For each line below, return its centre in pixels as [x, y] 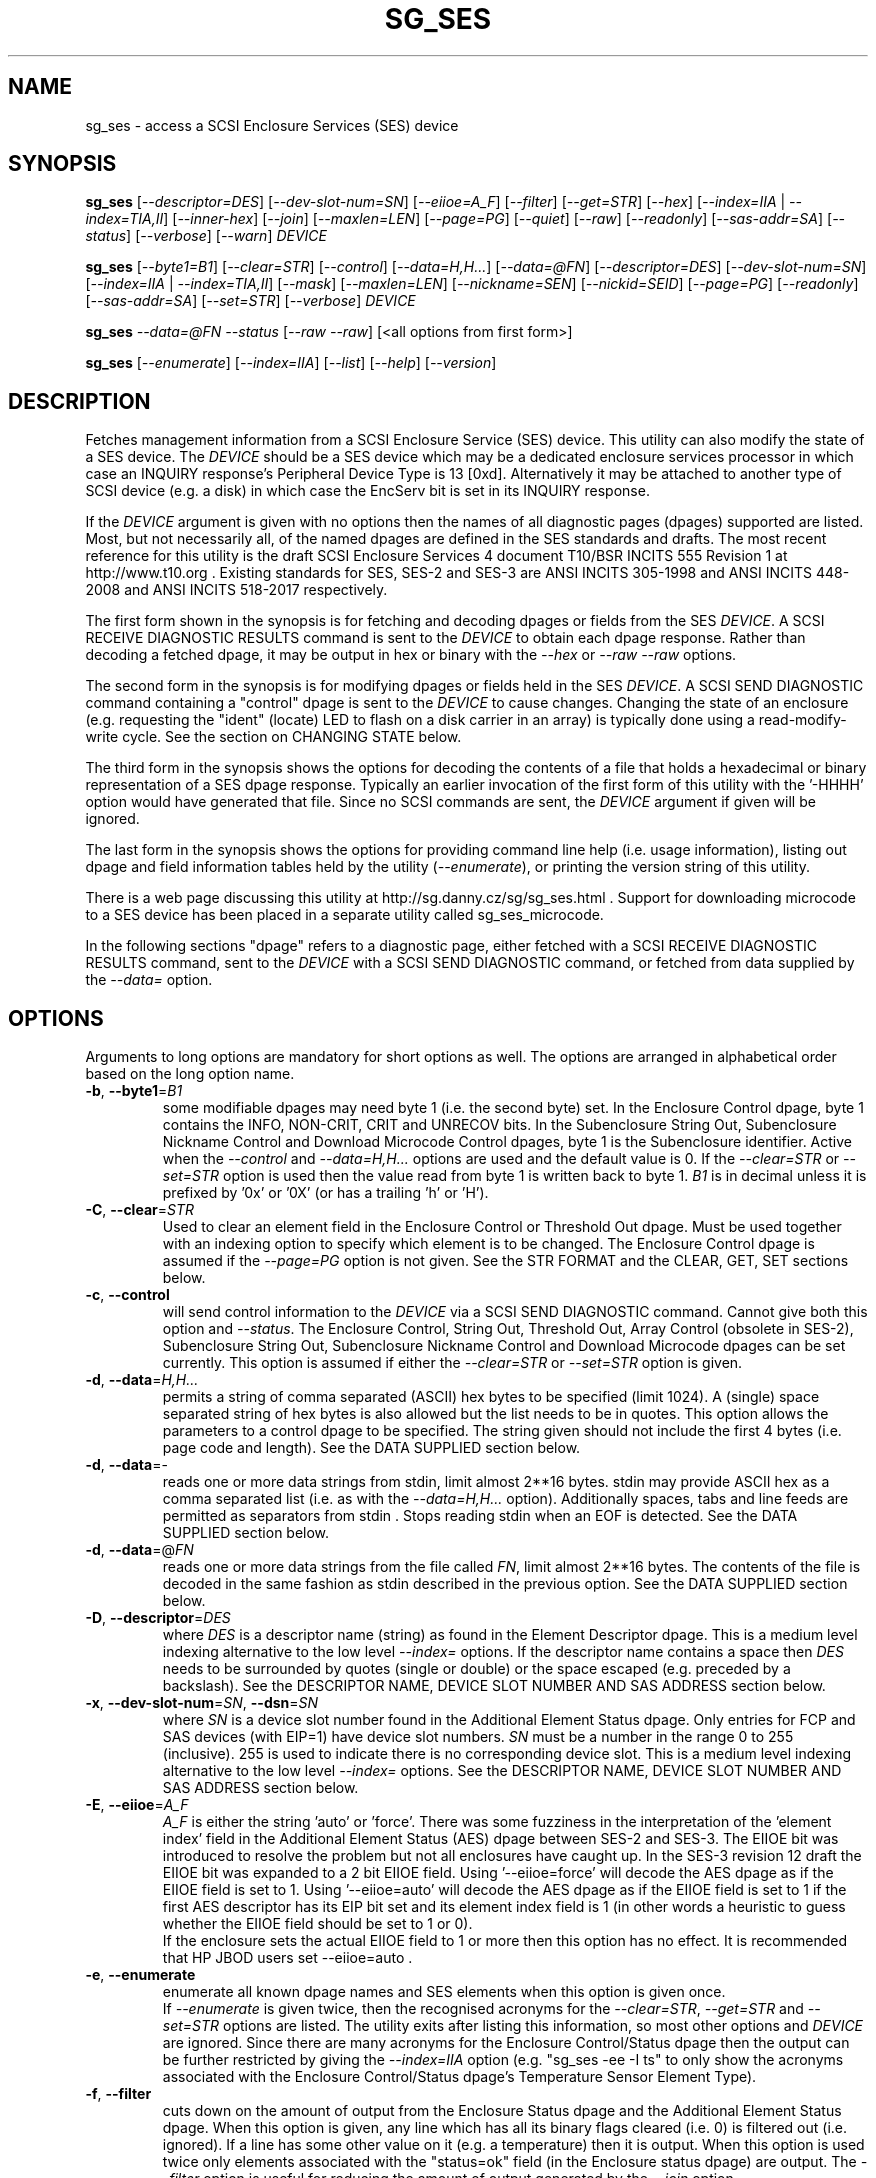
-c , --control [127, 1295]
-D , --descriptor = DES [158, 1618]
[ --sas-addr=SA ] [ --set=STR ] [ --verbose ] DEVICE [250, 301]
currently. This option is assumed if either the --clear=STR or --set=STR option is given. [452, 1363]
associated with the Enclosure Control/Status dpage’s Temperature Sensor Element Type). [459, 2077]
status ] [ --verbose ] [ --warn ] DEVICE [206, 236]
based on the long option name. [190, 1074]
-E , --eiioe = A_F [137, 1805]
